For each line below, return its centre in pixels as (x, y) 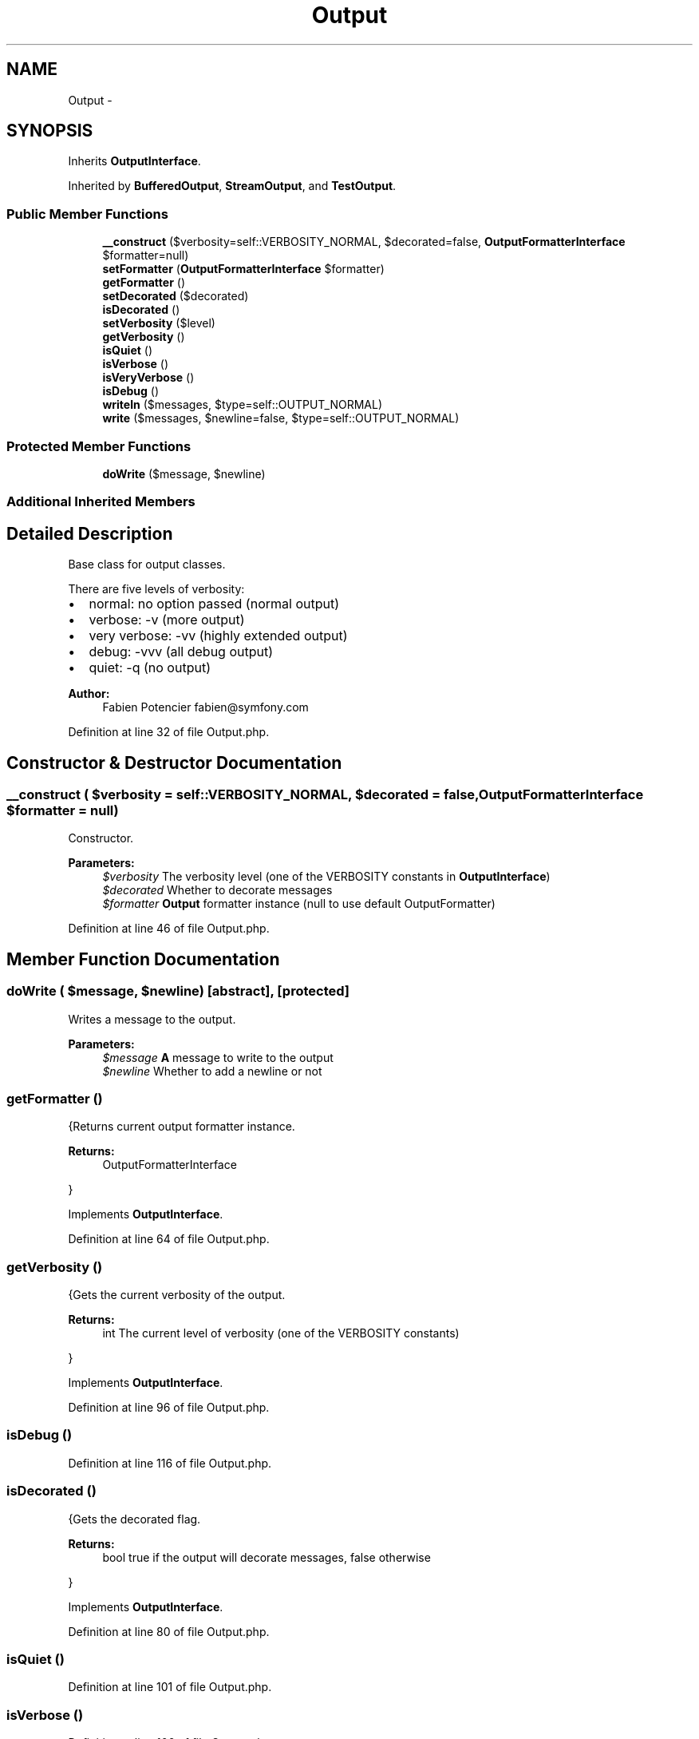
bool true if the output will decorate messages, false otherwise (267, 1557)
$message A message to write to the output (218, 1057)
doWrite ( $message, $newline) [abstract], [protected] (178, 991)
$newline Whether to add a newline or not (212, 1071)
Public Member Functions (87, 214)
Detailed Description (90, 533)
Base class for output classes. (147, 564)
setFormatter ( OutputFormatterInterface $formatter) (243, 269)
